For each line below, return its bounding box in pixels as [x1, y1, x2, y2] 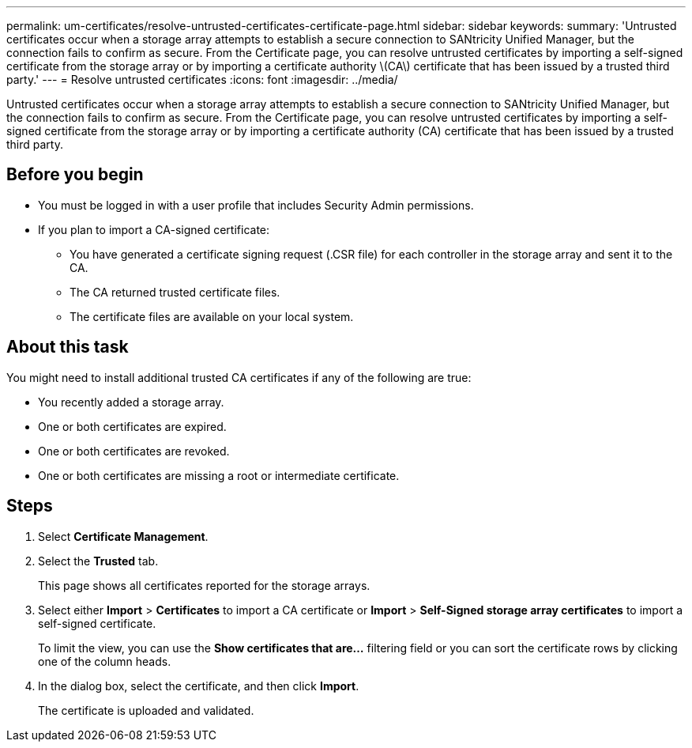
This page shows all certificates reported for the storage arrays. [38, 578, 370, 592]
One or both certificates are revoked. [38, 444, 230, 458]
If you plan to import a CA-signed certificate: [38, 222, 270, 236]
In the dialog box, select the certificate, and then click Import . [38, 678, 359, 693]
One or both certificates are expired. [38, 419, 227, 433]
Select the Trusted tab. [38, 553, 159, 568]
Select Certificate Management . [38, 529, 209, 543]
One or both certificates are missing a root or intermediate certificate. [38, 468, 400, 482]
